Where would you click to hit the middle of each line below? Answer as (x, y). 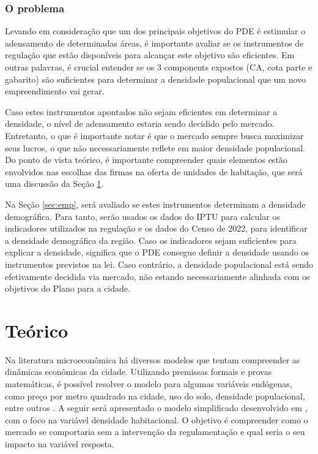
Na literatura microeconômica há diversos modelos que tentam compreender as (153, 359)
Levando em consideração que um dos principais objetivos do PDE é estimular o (155, 31)
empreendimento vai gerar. (55, 91)
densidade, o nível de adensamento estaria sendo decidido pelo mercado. (140, 123)
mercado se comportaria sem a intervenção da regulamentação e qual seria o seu (155, 432)
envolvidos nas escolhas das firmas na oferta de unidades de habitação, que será (154, 171)
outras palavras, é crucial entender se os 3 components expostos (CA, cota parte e (159, 67)
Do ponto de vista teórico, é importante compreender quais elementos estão (146, 160)
